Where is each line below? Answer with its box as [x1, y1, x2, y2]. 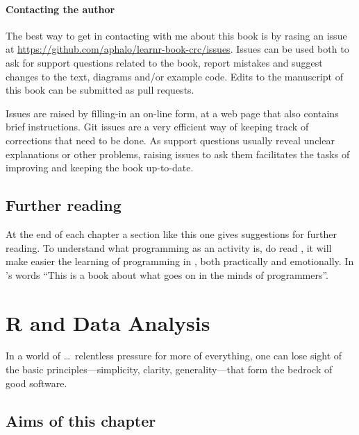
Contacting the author [6, 1, 115, 16]
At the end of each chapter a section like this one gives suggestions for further [6, 226, 337, 241]
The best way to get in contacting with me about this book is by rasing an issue [6, 28, 347, 42]
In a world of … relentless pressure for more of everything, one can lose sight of [6, 348, 342, 363]
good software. [6, 375, 67, 390]
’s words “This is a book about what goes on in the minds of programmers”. [6, 267, 329, 282]
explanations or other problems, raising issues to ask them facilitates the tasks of [6, 146, 350, 161]
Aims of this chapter [6, 409, 156, 431]
